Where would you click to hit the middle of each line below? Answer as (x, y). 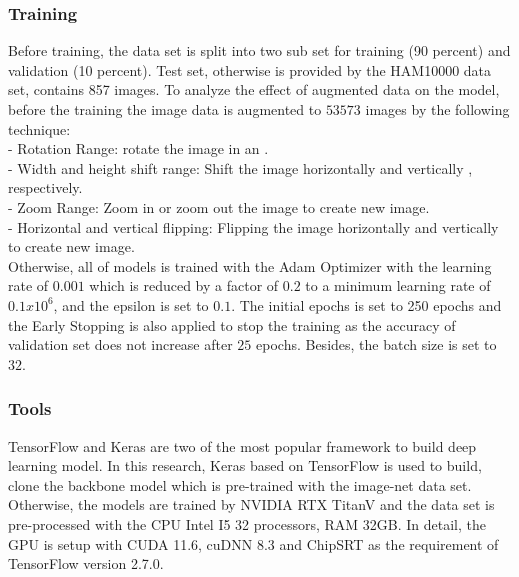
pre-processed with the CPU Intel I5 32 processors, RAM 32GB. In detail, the (247, 523)
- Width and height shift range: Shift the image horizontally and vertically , (240, 167)
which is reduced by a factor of (184, 285)
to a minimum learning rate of (398, 285)
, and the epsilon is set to (131, 304)
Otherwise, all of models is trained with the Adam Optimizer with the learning (250, 265)
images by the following (437, 109)
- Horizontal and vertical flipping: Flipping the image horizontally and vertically (253, 226)
